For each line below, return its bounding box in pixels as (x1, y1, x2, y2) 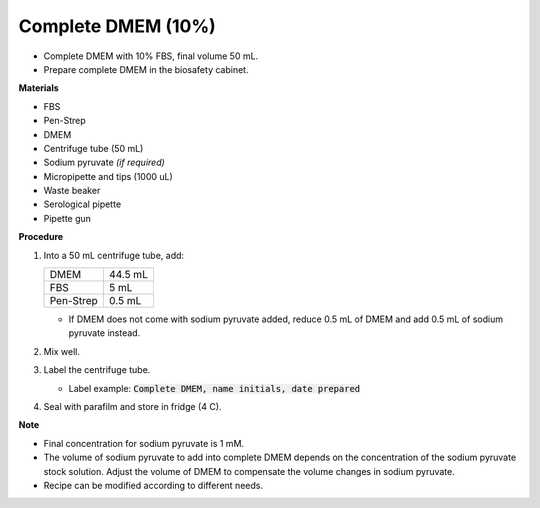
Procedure (18, 231, 64, 243)
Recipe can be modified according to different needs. (43, 479, 264, 491)
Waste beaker (43, 185, 101, 197)
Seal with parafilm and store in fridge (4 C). (43, 400, 222, 412)
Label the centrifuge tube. (43, 364, 151, 376)
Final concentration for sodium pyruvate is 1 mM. (43, 437, 245, 449)
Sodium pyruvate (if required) (43, 156, 165, 169)
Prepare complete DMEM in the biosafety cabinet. (43, 63, 249, 75)
